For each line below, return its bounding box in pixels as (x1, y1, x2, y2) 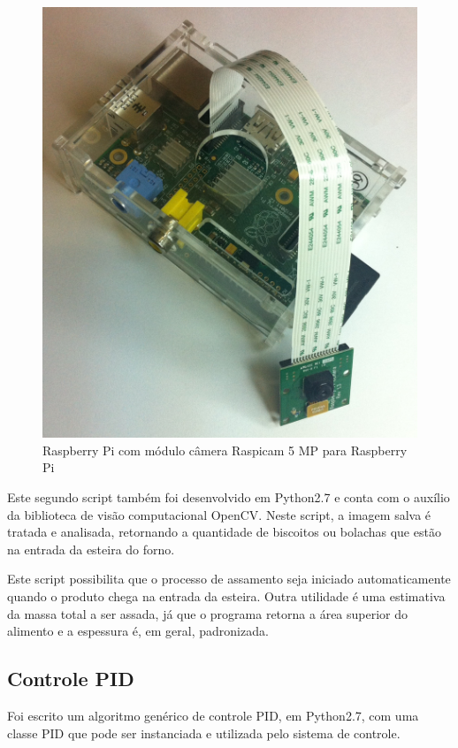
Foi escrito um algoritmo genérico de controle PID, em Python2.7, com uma (7, 706, 419, 725)
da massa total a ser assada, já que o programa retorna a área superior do (7, 604, 408, 622)
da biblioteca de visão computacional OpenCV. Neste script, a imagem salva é (7, 505, 431, 523)
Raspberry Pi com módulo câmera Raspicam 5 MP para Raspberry (42, 440, 408, 459)
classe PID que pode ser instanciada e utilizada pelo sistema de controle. (7, 723, 401, 742)
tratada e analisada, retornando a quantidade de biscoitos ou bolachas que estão (7, 523, 441, 541)
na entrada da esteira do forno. (7, 539, 175, 558)
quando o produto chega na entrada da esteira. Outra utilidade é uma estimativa (7, 587, 446, 606)
